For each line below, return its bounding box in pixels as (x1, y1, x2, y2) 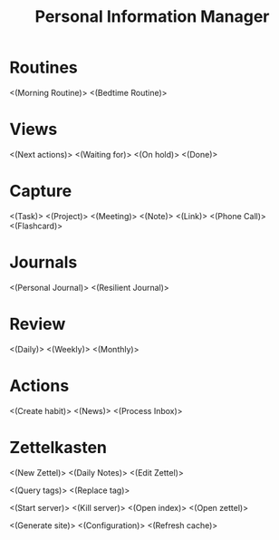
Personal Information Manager (34, 6, 270, 27)
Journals (9, 252, 78, 273)
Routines (9, 57, 79, 78)
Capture (9, 181, 72, 201)
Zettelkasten (9, 437, 107, 458)
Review (9, 313, 66, 334)
